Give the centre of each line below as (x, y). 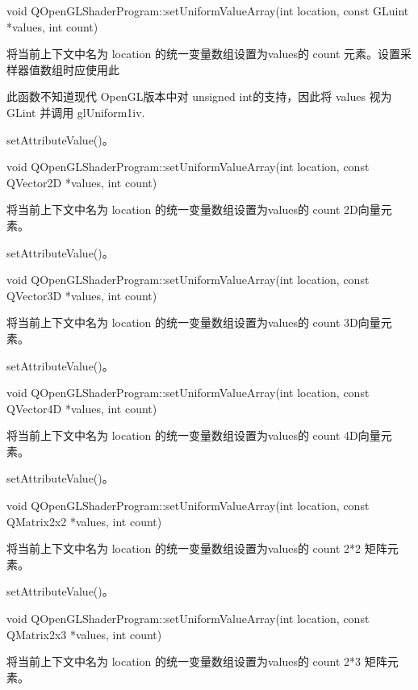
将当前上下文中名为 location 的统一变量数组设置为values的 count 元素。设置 (204, 54)
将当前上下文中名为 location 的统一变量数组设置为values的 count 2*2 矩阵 (197, 548)
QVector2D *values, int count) (82, 182)
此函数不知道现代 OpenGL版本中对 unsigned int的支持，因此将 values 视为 (199, 96)
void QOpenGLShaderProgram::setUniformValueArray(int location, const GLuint (208, 10)
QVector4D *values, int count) (82, 408)
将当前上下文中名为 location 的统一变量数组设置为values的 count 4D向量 (194, 435)
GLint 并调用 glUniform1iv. (76, 112)
